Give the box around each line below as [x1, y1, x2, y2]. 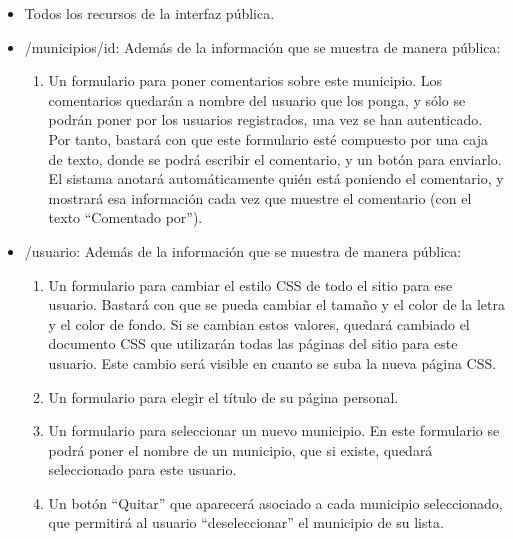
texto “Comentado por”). [48, 207, 203, 228]
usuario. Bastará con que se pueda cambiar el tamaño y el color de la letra [48, 294, 505, 315]
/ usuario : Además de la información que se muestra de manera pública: [24, 240, 462, 261]
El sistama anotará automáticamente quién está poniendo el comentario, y [48, 168, 504, 189]
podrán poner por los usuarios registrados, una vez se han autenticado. [48, 109, 483, 130]
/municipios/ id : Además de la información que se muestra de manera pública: [24, 36, 501, 57]
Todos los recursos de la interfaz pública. [24, 3, 275, 23]
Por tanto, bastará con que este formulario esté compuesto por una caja [48, 128, 488, 149]
